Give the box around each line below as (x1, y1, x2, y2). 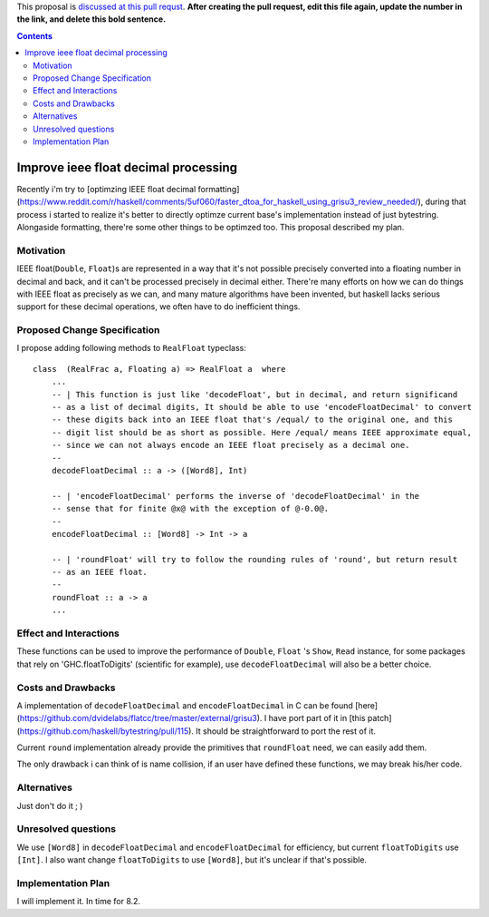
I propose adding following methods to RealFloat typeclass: (16, 343, 246, 354)
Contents (16, 30, 53, 41)
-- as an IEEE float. (51, 567, 149, 578)
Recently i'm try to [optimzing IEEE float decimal (16, 183, 197, 194)
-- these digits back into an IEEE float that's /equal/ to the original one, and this (51, 415, 453, 425)
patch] (367, 713, 393, 724)
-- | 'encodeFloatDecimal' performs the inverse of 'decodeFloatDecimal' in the (51, 491, 420, 501)
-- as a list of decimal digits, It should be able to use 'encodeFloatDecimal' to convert (51, 402, 473, 412)
